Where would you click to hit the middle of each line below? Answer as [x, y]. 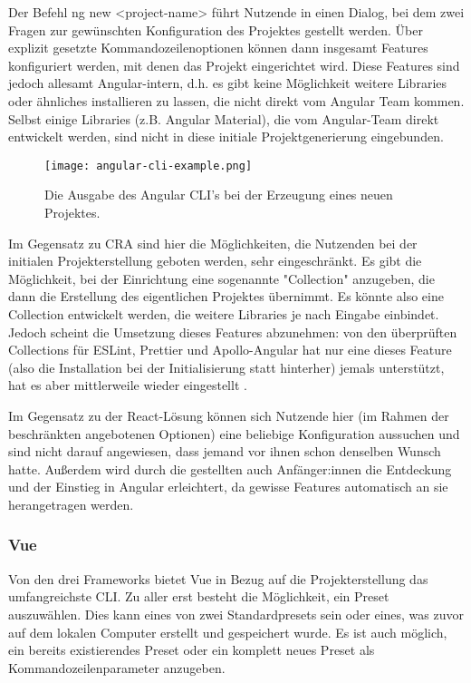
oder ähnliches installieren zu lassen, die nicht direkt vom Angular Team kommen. [236, 100]
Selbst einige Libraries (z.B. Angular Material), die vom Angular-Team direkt [224, 118]
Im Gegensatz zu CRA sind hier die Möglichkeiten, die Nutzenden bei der [213, 243]
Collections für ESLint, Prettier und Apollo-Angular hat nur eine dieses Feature [230, 350]
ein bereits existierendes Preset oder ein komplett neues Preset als [192, 650]
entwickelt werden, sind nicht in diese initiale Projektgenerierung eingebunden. [226, 137]
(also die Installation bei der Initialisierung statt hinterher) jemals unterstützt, [226, 367]
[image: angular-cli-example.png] [149, 166]
